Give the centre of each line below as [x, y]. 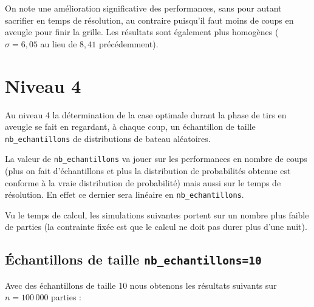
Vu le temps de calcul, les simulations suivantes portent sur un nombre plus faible [157, 214]
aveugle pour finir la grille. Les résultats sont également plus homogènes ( [142, 32]
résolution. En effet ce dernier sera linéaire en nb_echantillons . [125, 194]
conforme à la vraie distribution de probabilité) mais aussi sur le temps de [143, 182]
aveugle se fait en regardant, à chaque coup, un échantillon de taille [130, 127]
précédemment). [129, 43]
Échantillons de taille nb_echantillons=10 [133, 259]
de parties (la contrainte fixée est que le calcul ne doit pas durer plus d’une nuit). [156, 227]
